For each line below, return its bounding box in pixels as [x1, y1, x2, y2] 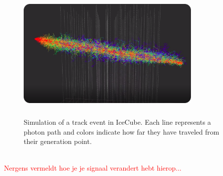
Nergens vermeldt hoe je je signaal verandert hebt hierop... [4, 162, 182, 173]
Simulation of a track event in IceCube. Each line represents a [24, 117, 211, 127]
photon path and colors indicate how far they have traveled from [24, 126, 220, 137]
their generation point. [24, 136, 92, 146]
